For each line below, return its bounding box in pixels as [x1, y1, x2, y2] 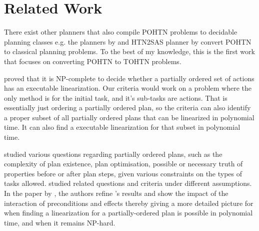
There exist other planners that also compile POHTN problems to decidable [4, 27, 237, 37]
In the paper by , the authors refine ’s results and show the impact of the [4, 188, 228, 198]
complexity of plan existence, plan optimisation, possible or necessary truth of [4, 158, 243, 169]
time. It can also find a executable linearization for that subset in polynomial [4, 122, 240, 132]
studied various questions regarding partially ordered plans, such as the [4, 148, 222, 159]
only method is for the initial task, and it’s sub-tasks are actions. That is [4, 92, 227, 103]
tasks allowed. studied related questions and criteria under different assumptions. [4, 178, 252, 188]
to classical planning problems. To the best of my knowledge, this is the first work [4, 46, 255, 57]
